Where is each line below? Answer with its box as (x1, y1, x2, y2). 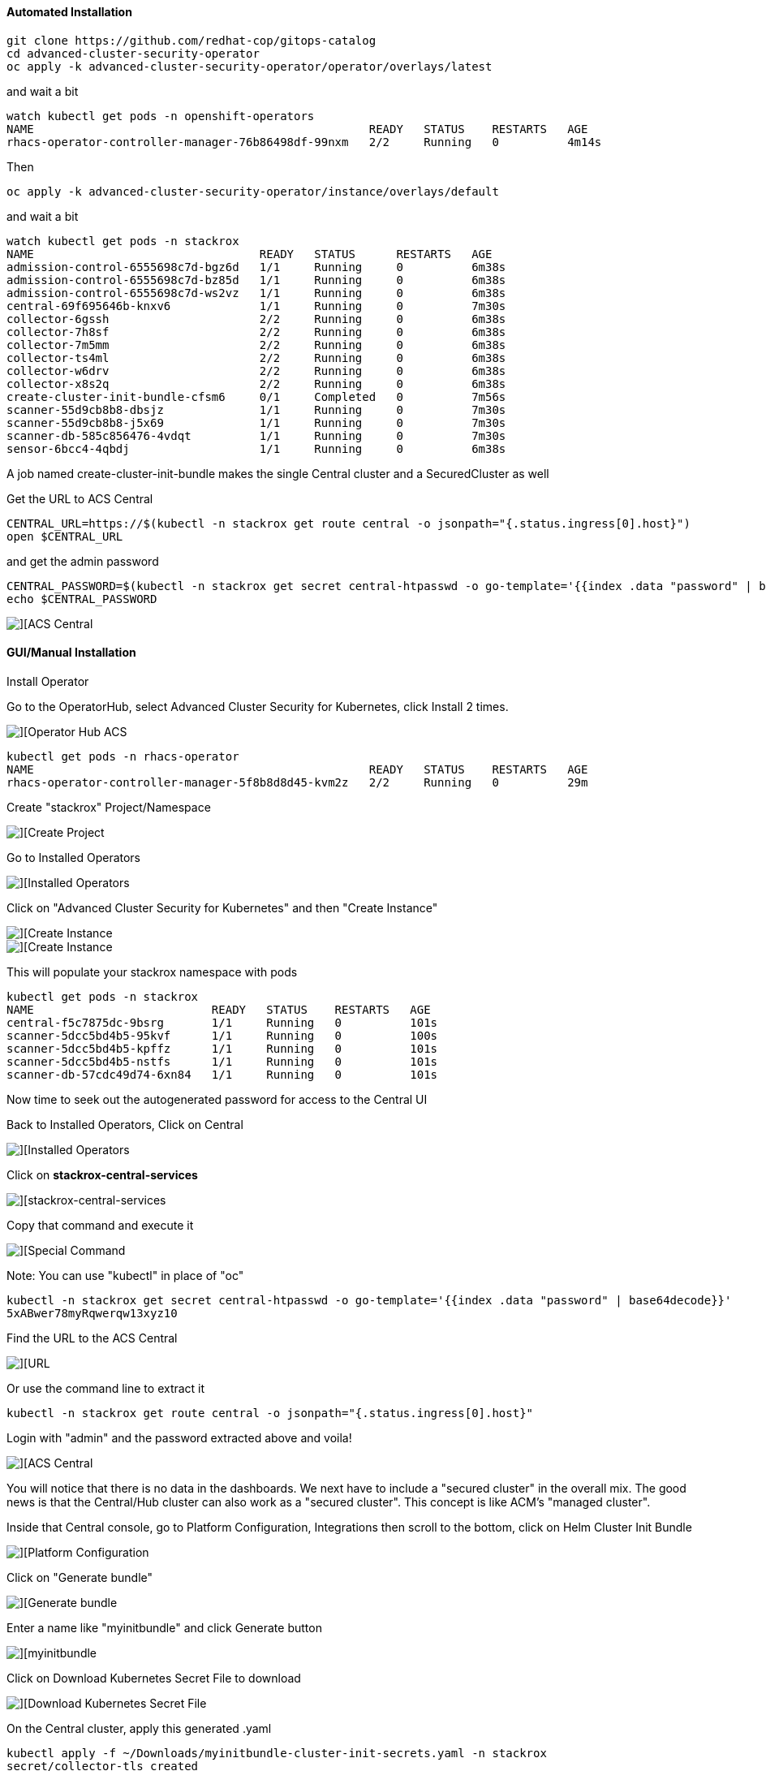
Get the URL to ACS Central (6, 491, 153, 506)
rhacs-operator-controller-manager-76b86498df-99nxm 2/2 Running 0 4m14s (6, 135, 602, 149)
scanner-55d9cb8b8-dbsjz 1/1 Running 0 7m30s (6, 403, 506, 416)
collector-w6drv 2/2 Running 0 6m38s (6, 364, 506, 377)
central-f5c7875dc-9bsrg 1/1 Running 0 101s (6, 1015, 438, 1029)
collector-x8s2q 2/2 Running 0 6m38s (6, 377, 506, 390)
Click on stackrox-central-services (6, 1167, 198, 1182)
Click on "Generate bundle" (6, 1570, 153, 1584)
